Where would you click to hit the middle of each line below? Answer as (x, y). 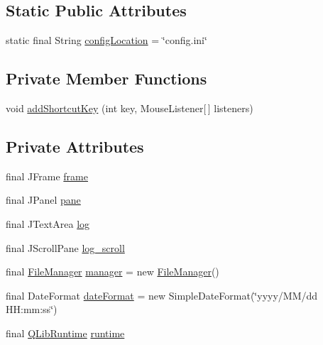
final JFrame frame (47, 176)
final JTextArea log (48, 223)
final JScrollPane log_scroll (65, 247)
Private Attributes (75, 146)
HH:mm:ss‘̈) (32, 309)
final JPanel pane (43, 200)
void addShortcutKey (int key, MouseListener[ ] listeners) (130, 108)
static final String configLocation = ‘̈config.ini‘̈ (106, 40)
